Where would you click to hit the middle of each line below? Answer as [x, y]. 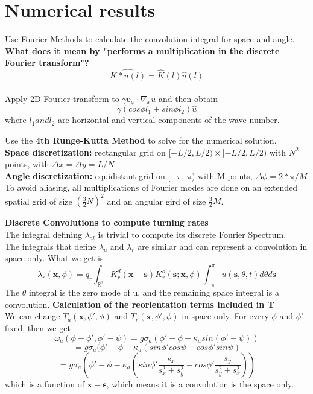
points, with [27, 164]
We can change [33, 316]
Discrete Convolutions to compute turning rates [107, 222]
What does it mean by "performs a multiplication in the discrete [142, 50]
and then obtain [188, 98]
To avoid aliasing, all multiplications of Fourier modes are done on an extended [151, 187]
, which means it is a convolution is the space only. [200, 383]
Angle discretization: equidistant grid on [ [88, 175]
